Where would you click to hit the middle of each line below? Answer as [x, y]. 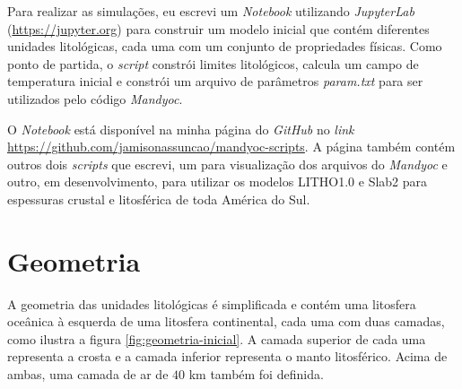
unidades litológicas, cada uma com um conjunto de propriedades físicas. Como [225, 46]
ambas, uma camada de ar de [88, 374]
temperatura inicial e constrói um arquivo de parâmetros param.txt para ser [215, 81]
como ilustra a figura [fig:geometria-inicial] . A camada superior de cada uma [217, 338]
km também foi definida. [256, 374]
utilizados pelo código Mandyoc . [95, 98]
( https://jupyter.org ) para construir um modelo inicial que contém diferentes [218, 28]
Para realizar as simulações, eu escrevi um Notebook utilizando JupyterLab [211, 11]
